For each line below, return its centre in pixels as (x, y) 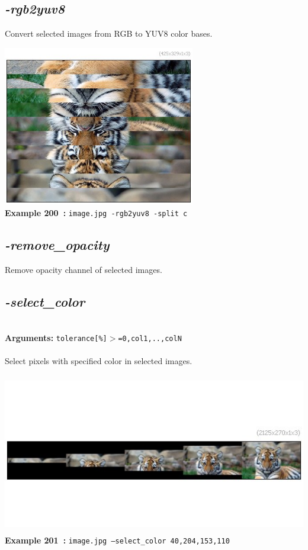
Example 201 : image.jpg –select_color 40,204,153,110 (117, 540)
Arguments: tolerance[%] (56, 338)
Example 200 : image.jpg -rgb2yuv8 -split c (96, 212)
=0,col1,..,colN (150, 339)
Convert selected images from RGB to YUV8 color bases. (109, 33)
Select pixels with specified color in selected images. (99, 361)
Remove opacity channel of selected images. (84, 269)
